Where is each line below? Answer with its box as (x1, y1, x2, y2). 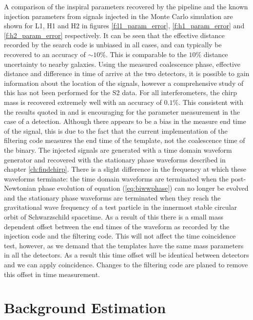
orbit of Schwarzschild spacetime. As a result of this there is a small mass (4, 212, 223, 222)
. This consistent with (178, 97, 243, 107)
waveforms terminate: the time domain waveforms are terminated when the (4, 173, 229, 183)
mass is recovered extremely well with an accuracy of (4, 97, 162, 107)
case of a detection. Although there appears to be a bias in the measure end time (4, 116, 246, 126)
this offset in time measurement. (4, 269, 100, 279)
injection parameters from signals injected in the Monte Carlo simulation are (4, 11, 233, 21)
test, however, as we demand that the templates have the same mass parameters (4, 240, 244, 250)
